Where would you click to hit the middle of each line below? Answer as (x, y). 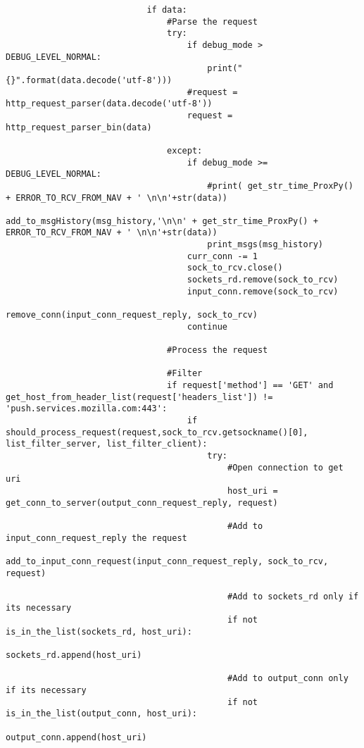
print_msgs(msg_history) (265, 245)
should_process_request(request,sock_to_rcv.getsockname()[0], (157, 432)
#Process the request (218, 350)
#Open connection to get (285, 467)
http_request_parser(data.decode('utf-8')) (109, 104)
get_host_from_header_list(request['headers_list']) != (139, 397)
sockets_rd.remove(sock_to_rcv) (263, 280)
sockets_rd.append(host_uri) (74, 655)
